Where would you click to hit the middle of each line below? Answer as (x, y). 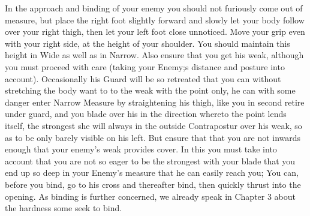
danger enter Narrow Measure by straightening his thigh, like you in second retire (155, 102)
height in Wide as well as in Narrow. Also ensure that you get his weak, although (154, 55)
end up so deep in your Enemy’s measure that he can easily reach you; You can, (152, 172)
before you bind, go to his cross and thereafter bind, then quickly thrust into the (153, 184)
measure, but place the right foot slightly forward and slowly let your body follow (155, 19)
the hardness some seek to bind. (64, 208)
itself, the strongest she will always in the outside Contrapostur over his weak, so (154, 125)
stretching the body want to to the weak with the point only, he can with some (150, 90)
